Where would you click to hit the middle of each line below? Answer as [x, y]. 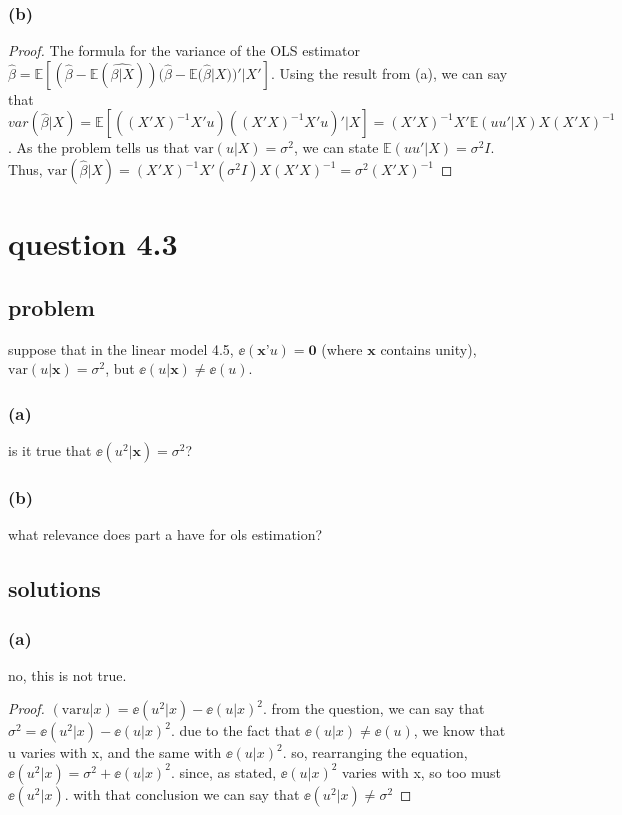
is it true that [50, 449]
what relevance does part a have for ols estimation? [165, 534]
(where [342, 348]
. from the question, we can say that [374, 708]
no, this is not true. [67, 674]
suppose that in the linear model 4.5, [121, 348]
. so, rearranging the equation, [375, 752]
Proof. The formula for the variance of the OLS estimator [184, 50]
